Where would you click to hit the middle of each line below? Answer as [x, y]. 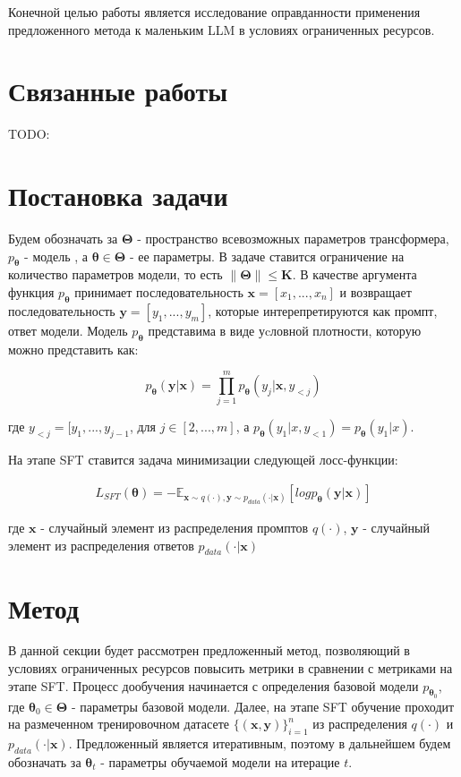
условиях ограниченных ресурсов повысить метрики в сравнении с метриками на [230, 668]
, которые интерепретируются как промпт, [323, 310]
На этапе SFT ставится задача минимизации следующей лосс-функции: [203, 460]
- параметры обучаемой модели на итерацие [220, 762]
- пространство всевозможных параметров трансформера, [293, 239]
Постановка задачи [118, 196]
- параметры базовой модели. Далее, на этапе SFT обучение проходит [263, 706]
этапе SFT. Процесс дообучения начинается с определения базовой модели [213, 685]
